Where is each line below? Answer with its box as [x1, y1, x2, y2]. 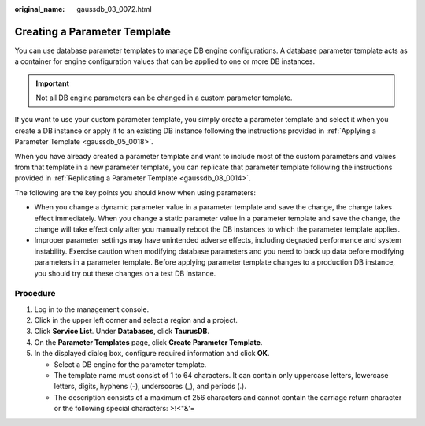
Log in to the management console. [34, 304, 150, 314]
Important [35, 79, 70, 88]
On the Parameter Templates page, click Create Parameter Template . [34, 337, 263, 346]
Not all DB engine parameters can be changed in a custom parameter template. [35, 93, 293, 102]
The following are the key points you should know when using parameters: [14, 187, 256, 197]
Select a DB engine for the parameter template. [54, 359, 207, 369]
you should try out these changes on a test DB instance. [34, 269, 216, 278]
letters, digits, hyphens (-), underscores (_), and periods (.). [54, 382, 247, 391]
